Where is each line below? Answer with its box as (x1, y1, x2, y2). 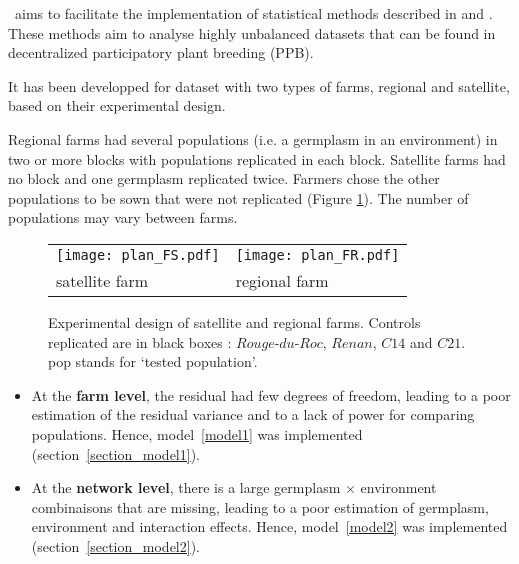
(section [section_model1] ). (31, 443, 200, 464)
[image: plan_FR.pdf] (235, 246, 400, 263)
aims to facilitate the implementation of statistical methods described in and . (14, 3, 493, 23)
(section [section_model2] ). (31, 535, 200, 556)
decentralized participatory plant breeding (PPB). (8, 42, 314, 63)
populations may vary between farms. (8, 207, 238, 228)
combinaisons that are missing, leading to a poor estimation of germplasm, (31, 496, 489, 517)
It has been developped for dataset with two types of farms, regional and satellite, (8, 75, 510, 96)
